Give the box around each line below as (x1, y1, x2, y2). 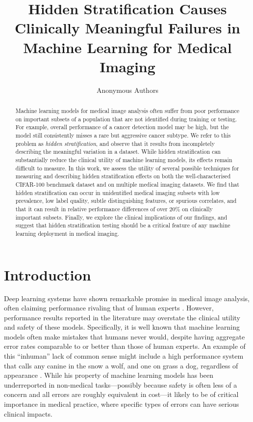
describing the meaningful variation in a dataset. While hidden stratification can (15, 147, 221, 156)
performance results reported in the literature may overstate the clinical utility (4, 312, 240, 322)
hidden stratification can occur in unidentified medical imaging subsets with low (15, 188, 220, 197)
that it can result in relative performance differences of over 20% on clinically (15, 204, 213, 213)
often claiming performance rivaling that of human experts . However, (4, 303, 214, 313)
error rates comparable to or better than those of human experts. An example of (4, 341, 246, 351)
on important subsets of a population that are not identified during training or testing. (15, 114, 237, 123)
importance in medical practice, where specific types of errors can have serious (4, 399, 239, 409)
